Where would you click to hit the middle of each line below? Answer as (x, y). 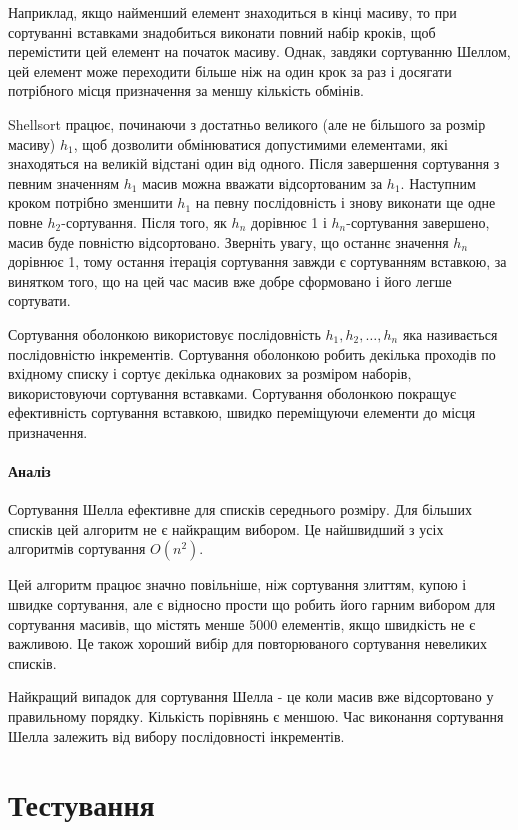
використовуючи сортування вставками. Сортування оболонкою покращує (232, 392)
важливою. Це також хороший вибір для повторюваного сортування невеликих (248, 643)
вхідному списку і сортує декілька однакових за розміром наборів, (210, 373)
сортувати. (39, 300)
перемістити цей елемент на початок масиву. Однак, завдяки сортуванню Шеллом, (259, 51)
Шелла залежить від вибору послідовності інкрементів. (176, 735)
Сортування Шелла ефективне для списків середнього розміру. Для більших (240, 509)
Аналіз (29, 471)
